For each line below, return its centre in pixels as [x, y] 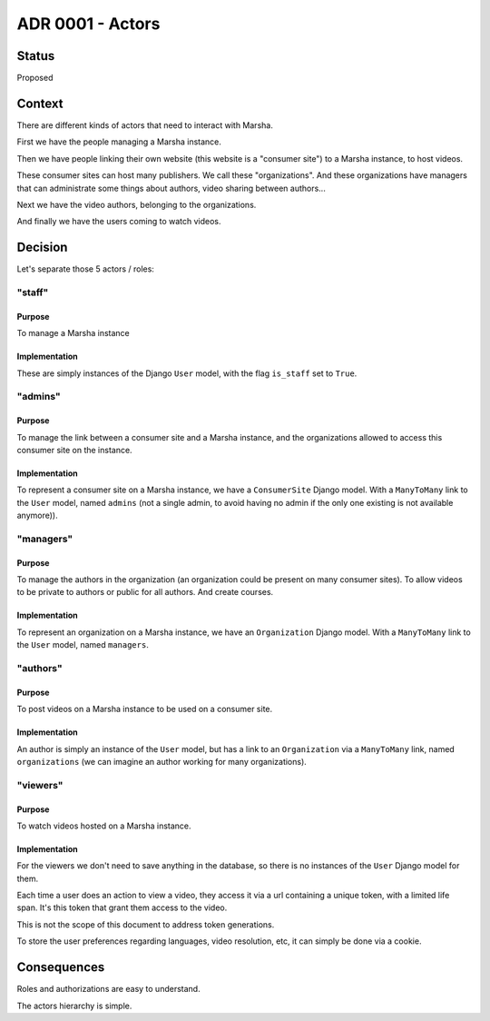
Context [40, 103]
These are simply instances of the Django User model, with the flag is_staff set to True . [187, 373]
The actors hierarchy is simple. [74, 1006]
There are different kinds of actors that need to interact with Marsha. [145, 125]
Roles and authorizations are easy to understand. [108, 989]
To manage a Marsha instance [73, 333]
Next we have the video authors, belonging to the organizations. [137, 204]
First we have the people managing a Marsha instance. [119, 142]
